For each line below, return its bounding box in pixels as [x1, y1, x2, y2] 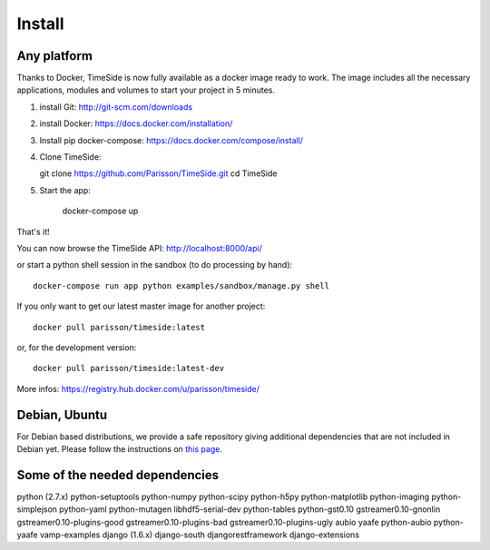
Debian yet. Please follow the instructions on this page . [16, 444, 222, 454]
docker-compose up [62, 205, 139, 217]
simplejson [16, 504, 58, 515]
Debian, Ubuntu [16, 407, 108, 422]
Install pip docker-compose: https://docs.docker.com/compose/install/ [39, 134, 304, 145]
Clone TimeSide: [39, 152, 102, 162]
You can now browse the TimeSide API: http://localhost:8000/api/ [16, 242, 262, 253]
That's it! [16, 226, 50, 237]
